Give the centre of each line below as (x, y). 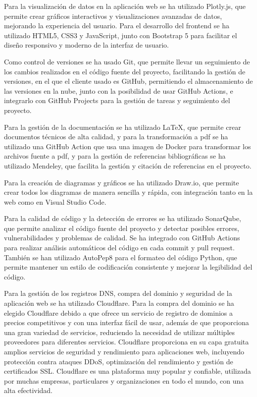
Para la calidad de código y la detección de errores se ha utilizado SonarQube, (123, 218)
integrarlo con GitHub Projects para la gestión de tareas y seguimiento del (117, 100)
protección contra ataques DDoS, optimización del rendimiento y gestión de (119, 361)
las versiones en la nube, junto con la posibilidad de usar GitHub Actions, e (119, 90)
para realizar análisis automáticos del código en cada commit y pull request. (119, 248)
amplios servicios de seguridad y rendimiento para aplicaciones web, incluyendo (124, 351)
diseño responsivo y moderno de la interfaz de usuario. (86, 45)
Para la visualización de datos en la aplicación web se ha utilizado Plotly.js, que (125, 6)
